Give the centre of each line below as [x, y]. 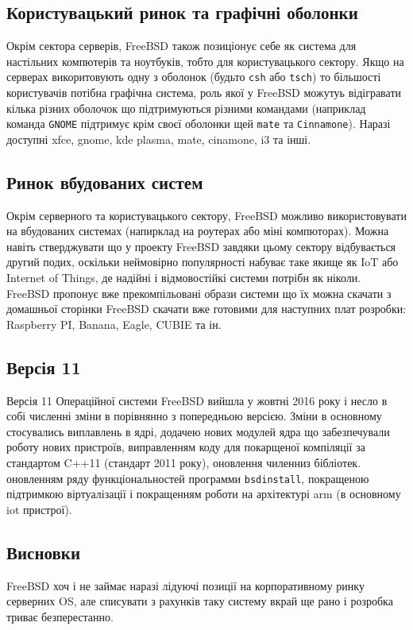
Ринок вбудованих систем [105, 182]
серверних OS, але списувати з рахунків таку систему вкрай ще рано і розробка [200, 601]
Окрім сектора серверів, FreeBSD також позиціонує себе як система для [181, 46]
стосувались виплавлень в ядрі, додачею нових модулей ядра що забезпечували [198, 431]
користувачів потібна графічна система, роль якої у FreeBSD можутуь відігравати [204, 93]
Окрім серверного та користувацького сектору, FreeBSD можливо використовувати [206, 215]
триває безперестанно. [60, 616]
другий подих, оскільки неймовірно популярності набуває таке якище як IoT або [203, 262]
